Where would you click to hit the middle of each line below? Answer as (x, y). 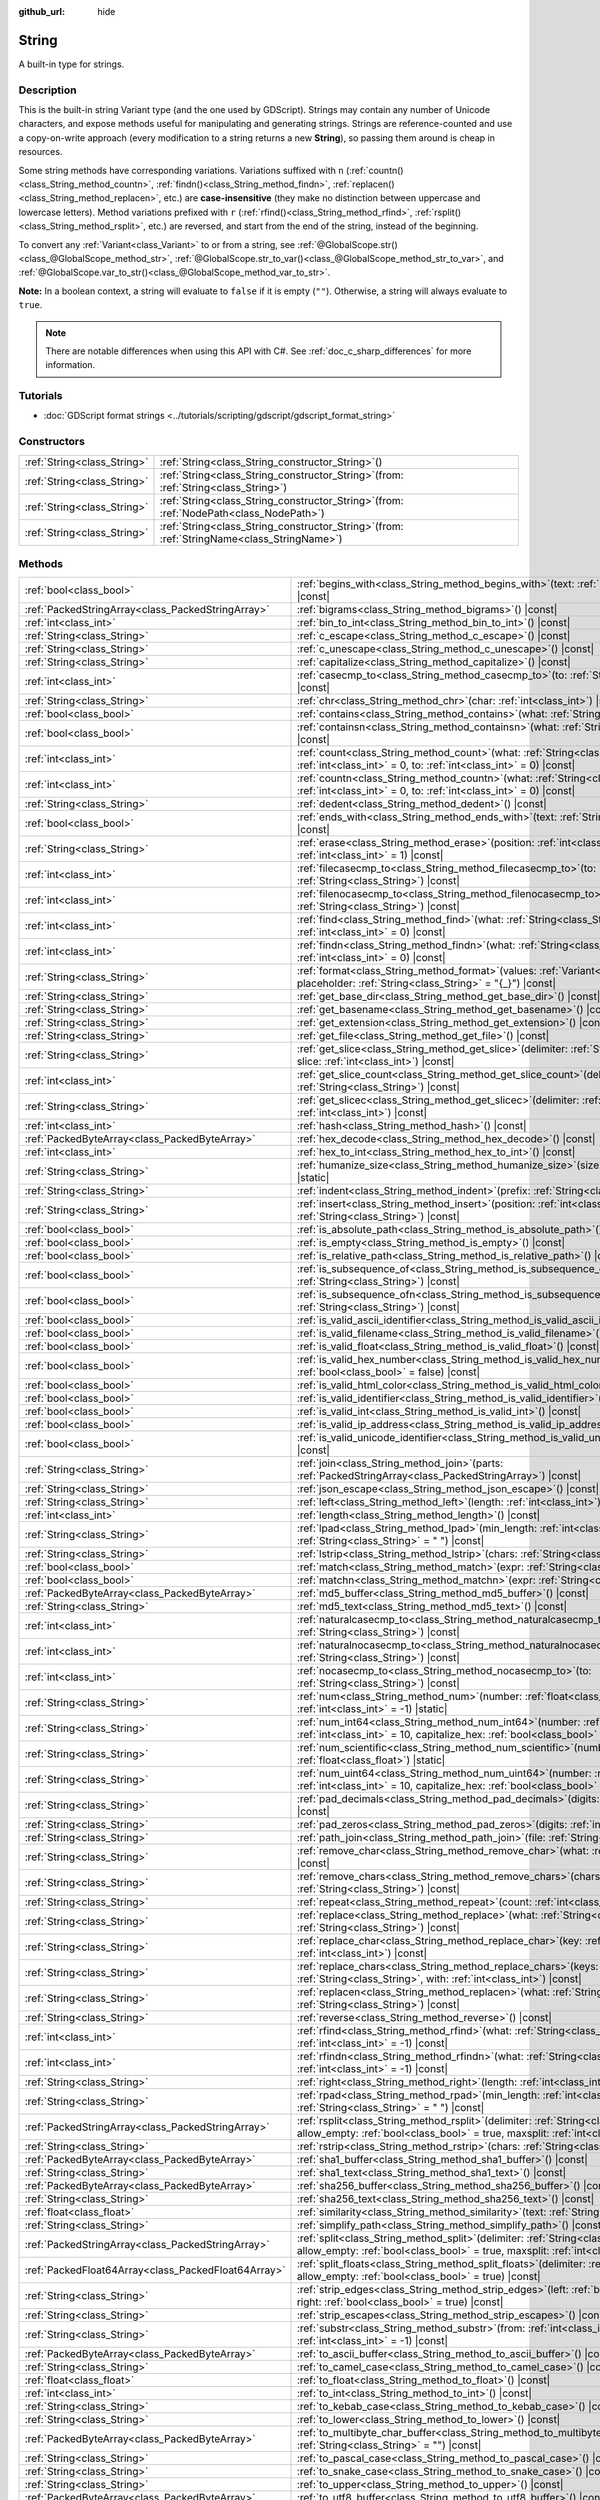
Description (47, 90)
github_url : (41, 11)
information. (70, 365)
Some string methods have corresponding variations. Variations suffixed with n (181, 170)
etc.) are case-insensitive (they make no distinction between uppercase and (322, 198)
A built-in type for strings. (71, 64)
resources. (40, 152)
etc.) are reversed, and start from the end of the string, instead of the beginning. (313, 226)
